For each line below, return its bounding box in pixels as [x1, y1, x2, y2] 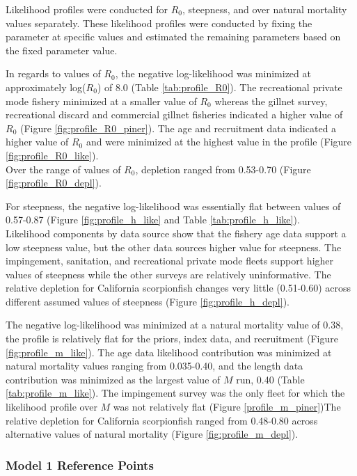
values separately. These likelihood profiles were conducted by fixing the [6, 15, 312, 30]
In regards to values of [6, 66, 101, 81]
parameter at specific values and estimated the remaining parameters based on [6, 29, 341, 44]
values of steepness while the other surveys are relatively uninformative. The [6, 267, 331, 281]
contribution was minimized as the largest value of [6, 372, 221, 386]
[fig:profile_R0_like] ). [6, 148, 99, 162]
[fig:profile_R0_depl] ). [6, 175, 102, 190]
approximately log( [6, 79, 86, 94]
